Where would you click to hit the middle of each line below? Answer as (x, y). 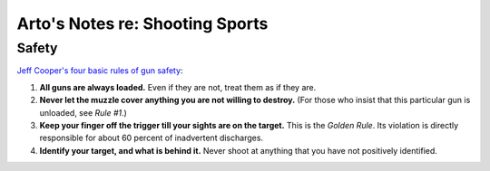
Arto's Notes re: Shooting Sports (142, 24)
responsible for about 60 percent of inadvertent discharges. (151, 138)
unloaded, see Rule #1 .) (83, 112)
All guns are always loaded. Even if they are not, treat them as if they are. (178, 87)
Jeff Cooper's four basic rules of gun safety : (100, 71)
